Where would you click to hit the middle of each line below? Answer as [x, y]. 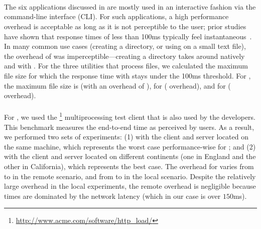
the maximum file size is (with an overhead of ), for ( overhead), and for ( [117, 85]
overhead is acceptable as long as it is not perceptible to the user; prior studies [125, 26]
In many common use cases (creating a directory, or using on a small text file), [125, 46]
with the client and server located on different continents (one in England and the [130, 156]
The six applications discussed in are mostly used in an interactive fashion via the [130, 6]
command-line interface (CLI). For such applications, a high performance [116, 16]
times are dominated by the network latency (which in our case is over [112, 196]
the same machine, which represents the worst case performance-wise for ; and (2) [130, 146]
